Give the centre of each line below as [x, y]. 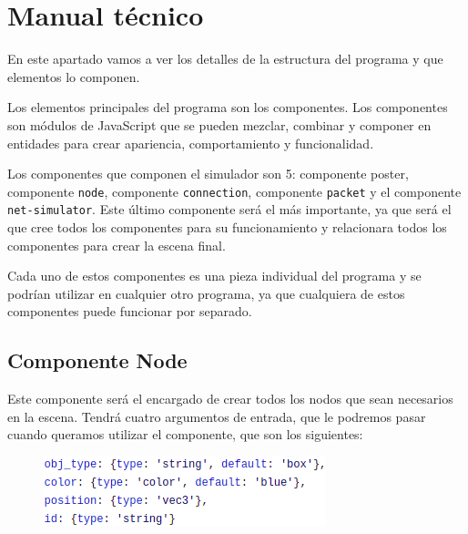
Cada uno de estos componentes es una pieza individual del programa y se [214, 276]
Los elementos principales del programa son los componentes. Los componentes [228, 107]
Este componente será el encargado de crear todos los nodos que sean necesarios [230, 399]
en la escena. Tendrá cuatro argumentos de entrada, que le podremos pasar [217, 416]
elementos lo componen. [74, 76]
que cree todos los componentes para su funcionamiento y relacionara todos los [227, 227]
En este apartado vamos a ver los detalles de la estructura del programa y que [225, 59]
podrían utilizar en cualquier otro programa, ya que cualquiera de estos [206, 293]
